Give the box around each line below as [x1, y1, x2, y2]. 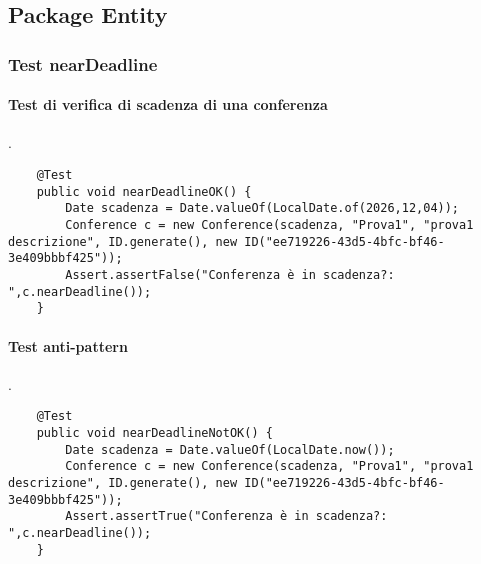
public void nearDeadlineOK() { [36, 184, 252, 199]
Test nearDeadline [8, 51, 158, 76]
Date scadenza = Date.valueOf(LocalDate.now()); [65, 442, 395, 457]
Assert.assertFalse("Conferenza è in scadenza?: [65, 267, 395, 282]
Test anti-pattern [8, 335, 128, 356]
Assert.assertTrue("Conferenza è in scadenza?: [65, 509, 388, 524]
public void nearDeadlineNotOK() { [36, 425, 273, 440]
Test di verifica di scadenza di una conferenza [8, 94, 328, 115]
